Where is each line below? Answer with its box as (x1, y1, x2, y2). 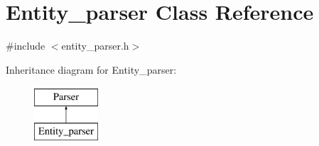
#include (6, 38, 45, 53)
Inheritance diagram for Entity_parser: (6, 62, 177, 77)
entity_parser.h (61, 38, 129, 53)
